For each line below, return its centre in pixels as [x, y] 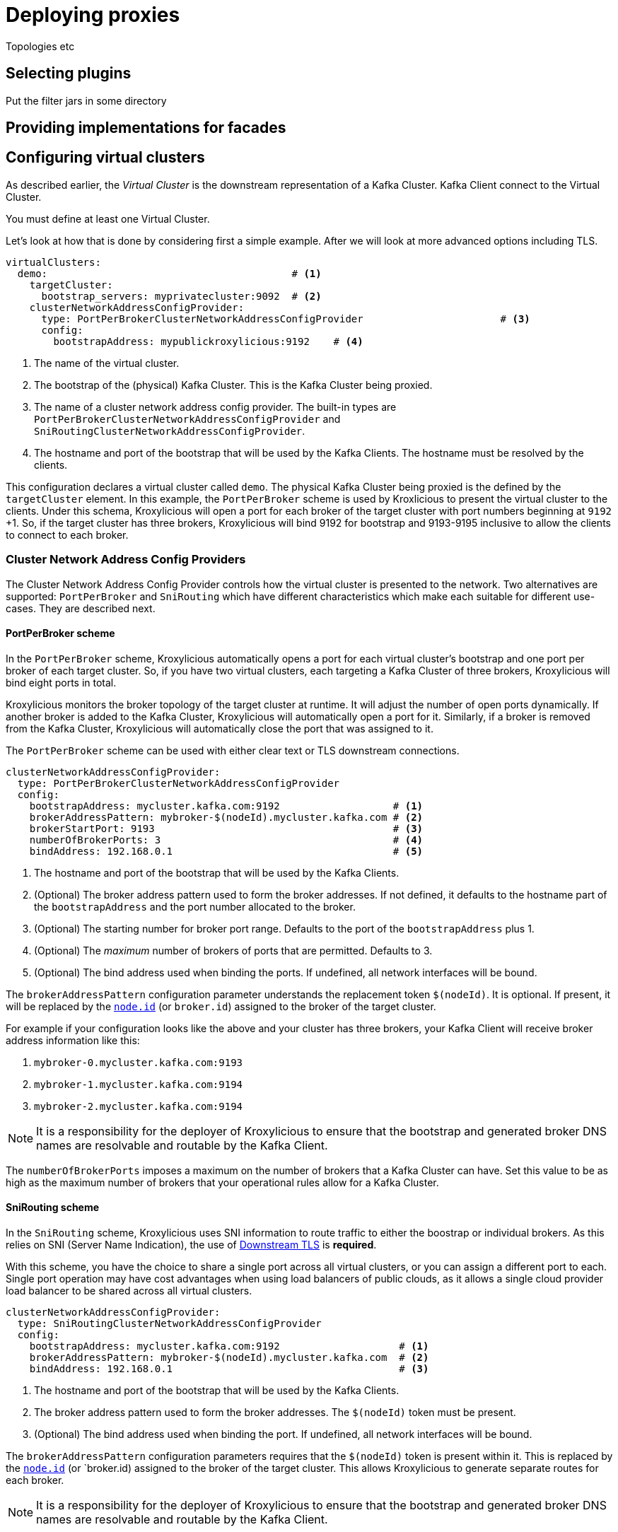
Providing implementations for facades [146, 128]
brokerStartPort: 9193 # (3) [226, 828]
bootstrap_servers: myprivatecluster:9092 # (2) [181, 296]
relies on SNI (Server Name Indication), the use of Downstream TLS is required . [191, 1245]
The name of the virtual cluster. [107, 363]
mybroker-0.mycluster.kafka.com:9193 [139, 1062]
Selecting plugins [69, 74]
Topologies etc [40, 46]
